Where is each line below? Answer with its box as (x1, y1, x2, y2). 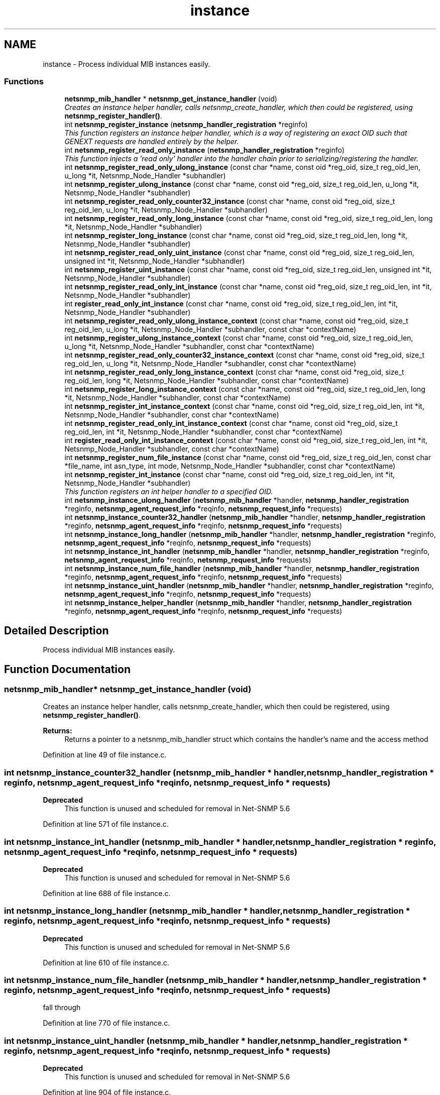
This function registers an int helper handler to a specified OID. (64, 487, 273, 496)
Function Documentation (4, 663, 131, 676)
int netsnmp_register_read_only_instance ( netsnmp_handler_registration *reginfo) (64, 146, 345, 155)
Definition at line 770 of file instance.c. (43, 1019, 170, 1028)
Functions (4, 76, 44, 86)
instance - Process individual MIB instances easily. (43, 59, 210, 68)
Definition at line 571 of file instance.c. (43, 820, 169, 829)
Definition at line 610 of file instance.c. (43, 958, 169, 967)
